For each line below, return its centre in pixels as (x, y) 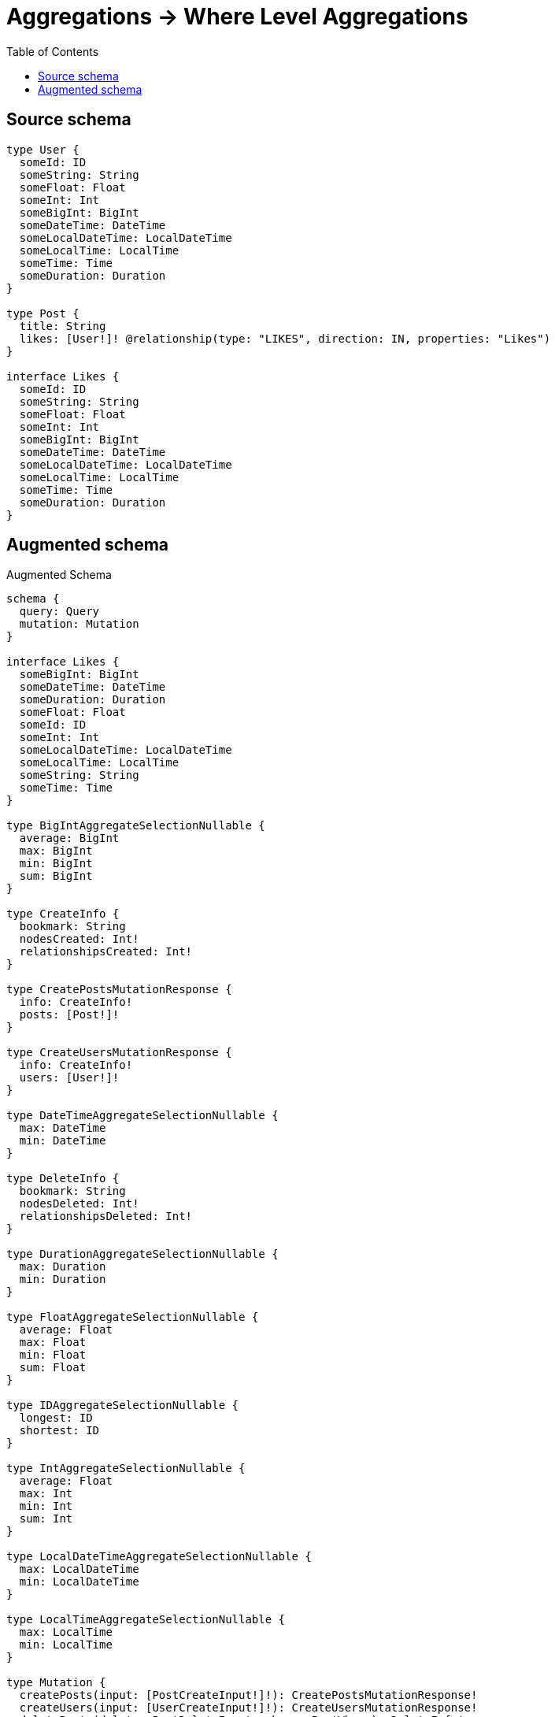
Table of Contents (53, 51)
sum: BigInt (56, 876)
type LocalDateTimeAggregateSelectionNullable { (159, 1557)
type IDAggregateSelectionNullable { (123, 1405)
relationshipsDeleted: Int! (106, 1216)
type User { (43, 149)
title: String (63, 326)
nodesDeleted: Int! (79, 1204)
